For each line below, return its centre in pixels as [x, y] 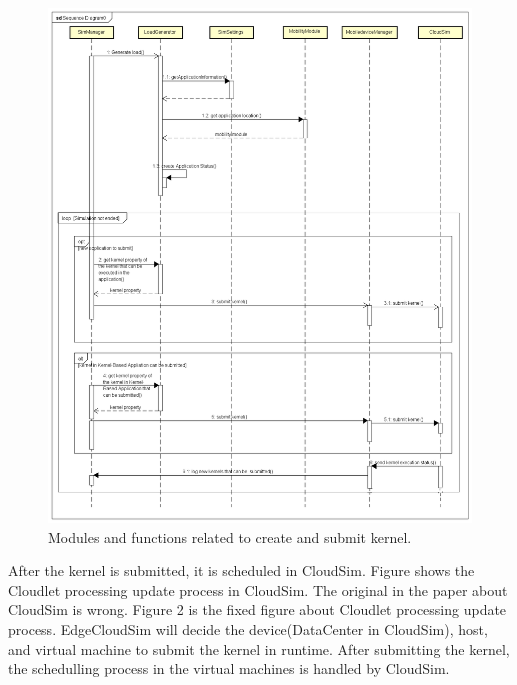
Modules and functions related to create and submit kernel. [230, 536]
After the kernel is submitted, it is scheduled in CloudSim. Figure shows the [241, 570]
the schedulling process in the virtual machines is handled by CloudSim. [229, 668]
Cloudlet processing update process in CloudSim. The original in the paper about [258, 589]
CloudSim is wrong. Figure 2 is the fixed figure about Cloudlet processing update [257, 609]
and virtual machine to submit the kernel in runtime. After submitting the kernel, [259, 648]
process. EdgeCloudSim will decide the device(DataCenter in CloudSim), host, [248, 629]
